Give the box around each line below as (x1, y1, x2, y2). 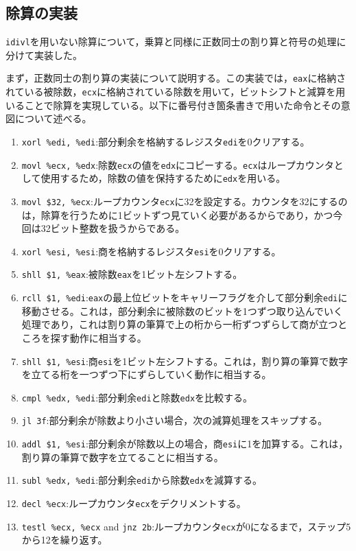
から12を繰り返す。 (21, 532, 108, 547)
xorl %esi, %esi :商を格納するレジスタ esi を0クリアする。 (21, 244, 281, 258)
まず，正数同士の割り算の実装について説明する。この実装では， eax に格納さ (5, 71, 346, 85)
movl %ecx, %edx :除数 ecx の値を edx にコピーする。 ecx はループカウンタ (21, 157, 334, 172)
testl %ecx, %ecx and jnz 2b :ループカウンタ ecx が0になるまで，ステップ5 (21, 519, 351, 533)
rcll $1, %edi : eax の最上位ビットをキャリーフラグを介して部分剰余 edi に (21, 290, 348, 305)
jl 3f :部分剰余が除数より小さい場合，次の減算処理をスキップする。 (21, 413, 328, 427)
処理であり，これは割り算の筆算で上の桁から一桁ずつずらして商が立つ (21, 317, 338, 331)
